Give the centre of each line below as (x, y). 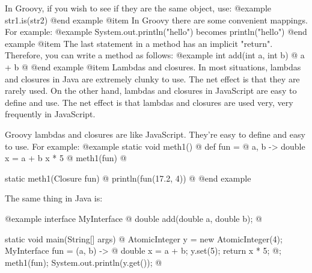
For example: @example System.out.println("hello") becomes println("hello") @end (156, 32)
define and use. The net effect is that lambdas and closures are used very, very (149, 102)
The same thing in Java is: (54, 198)
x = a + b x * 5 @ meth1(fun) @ (66, 158)
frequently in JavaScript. (50, 114)
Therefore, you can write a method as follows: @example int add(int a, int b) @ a (155, 55)
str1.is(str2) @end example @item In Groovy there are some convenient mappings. (156, 20)
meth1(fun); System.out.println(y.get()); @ (84, 262)
